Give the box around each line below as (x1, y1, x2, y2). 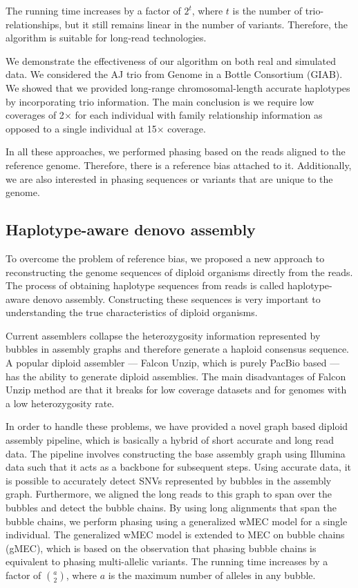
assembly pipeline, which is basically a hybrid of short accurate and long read (6, 433, 335, 447)
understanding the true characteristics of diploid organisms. (6, 305, 258, 320)
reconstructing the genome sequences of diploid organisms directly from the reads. (6, 264, 353, 279)
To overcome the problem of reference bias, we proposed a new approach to (6, 251, 325, 265)
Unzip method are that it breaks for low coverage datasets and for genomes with (6, 382, 347, 397)
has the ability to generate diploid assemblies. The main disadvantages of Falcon (6, 369, 346, 383)
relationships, (6, 17, 62, 31)
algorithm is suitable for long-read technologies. (6, 30, 207, 45)
